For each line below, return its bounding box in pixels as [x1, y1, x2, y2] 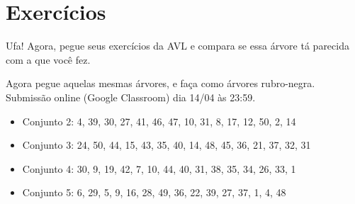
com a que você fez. [6, 52, 91, 67]
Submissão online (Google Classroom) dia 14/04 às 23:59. [6, 89, 256, 104]
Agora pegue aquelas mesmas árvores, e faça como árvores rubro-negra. [6, 76, 315, 91]
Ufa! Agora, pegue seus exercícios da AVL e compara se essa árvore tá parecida [6, 38, 349, 53]
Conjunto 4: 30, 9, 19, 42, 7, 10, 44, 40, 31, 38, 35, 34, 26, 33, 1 [22, 161, 296, 176]
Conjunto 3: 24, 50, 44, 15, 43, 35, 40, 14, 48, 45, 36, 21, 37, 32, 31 [22, 137, 311, 152]
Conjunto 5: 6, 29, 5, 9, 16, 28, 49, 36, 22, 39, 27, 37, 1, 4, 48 [22, 185, 286, 200]
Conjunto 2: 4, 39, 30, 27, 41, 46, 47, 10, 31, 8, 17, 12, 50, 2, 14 [22, 113, 296, 128]
